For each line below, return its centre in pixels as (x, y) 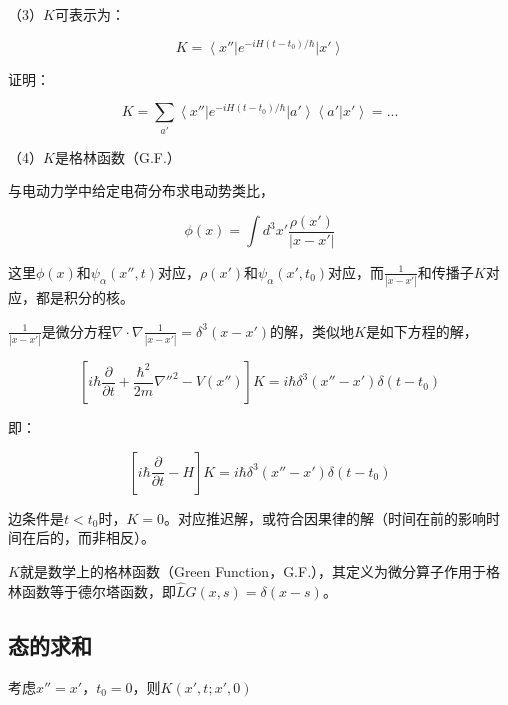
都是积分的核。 (84, 297)
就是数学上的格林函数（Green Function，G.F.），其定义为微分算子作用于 (253, 570)
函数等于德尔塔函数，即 (98, 590)
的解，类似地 (311, 330)
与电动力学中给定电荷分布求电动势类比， (141, 190)
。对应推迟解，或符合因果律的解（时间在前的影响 (325, 517)
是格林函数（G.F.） (117, 156)
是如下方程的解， (421, 330)
